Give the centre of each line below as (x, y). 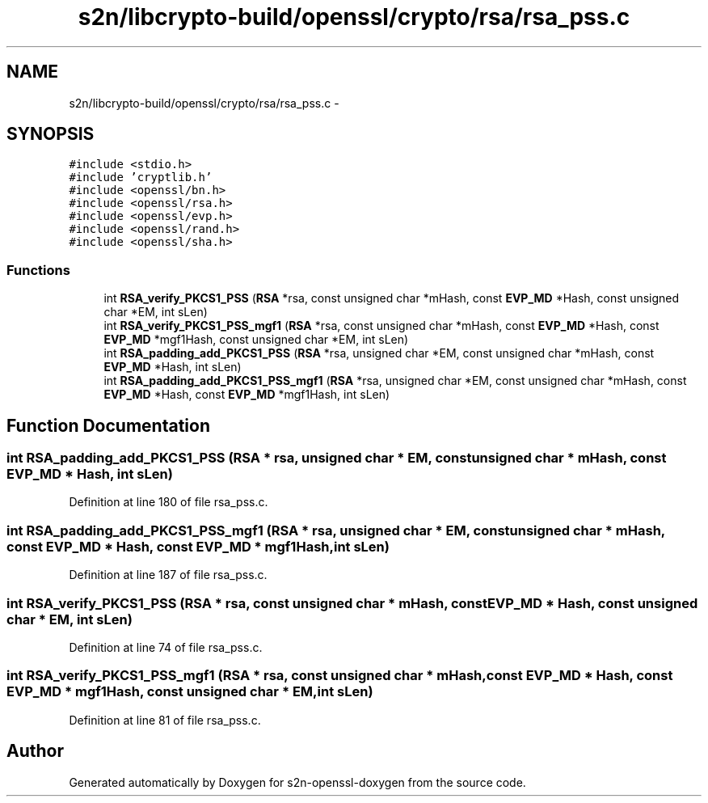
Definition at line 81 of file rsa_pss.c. (165, 720)
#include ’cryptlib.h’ (141, 178)
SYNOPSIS (51, 134)
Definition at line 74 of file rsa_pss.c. (166, 647)
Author (35, 751)
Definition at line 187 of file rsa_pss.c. (168, 575)
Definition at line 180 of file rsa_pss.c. (169, 502)
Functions (38, 270)
